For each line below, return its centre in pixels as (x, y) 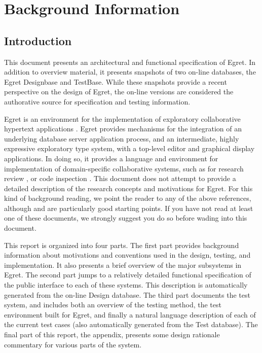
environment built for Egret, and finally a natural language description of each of (130, 314)
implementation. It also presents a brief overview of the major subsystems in (123, 264)
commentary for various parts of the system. (73, 344)
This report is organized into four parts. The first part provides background (122, 245)
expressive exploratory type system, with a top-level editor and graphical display (129, 148)
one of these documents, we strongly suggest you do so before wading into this (126, 218)
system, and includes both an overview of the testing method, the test (113, 305)
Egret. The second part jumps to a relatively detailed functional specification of (128, 275)
